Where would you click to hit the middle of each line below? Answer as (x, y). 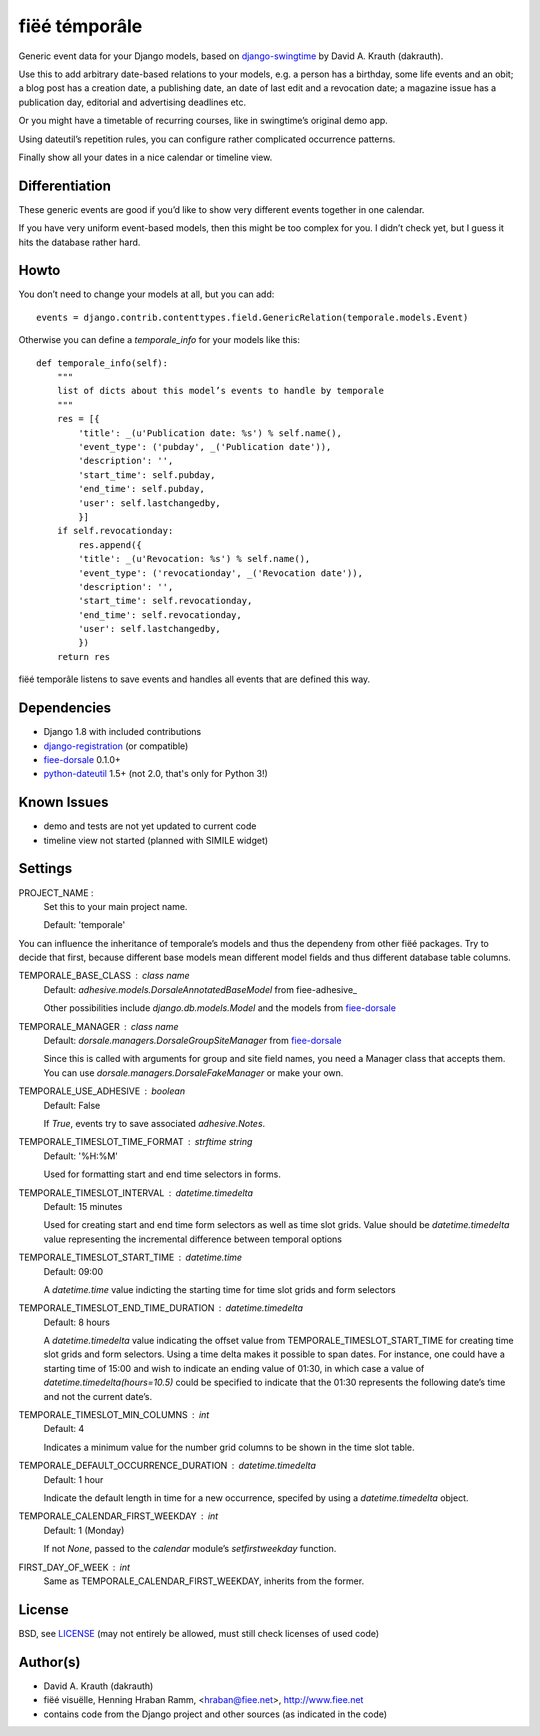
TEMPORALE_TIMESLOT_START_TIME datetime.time (130, 1257)
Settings (45, 868)
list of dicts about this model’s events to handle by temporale (220, 391)
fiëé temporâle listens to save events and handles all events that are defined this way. (194, 679)
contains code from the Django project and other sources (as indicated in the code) (215, 1714)
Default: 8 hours (76, 1322)
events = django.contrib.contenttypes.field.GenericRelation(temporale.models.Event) (252, 317)
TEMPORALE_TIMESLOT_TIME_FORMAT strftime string (135, 1142)
